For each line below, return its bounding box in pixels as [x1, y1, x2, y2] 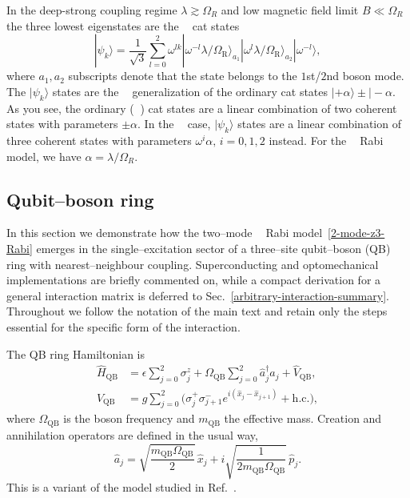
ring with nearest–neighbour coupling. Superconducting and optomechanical [6, 255, 379, 272]
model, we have [6, 147, 82, 164]
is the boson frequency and [63, 410, 195, 427]
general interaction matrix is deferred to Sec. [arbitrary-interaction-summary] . [6, 287, 389, 303]
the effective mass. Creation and [224, 410, 382, 427]
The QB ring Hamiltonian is [6, 345, 145, 362]
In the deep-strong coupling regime [6, 2, 177, 18]
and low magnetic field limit [221, 2, 359, 18]
